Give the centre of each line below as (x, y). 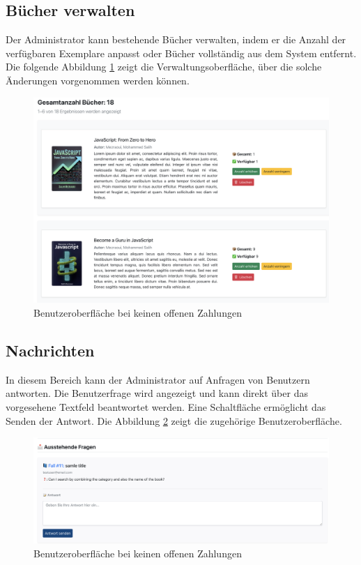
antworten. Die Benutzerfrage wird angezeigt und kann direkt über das (157, 393)
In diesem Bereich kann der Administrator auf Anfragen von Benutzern (158, 379)
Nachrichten (50, 350)
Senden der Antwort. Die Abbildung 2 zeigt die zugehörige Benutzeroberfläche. (174, 420)
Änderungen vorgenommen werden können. (98, 80)
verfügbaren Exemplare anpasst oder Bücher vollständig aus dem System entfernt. (181, 53)
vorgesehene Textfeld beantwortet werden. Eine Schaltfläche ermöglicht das (166, 406)
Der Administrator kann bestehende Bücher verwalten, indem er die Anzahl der (176, 39)
